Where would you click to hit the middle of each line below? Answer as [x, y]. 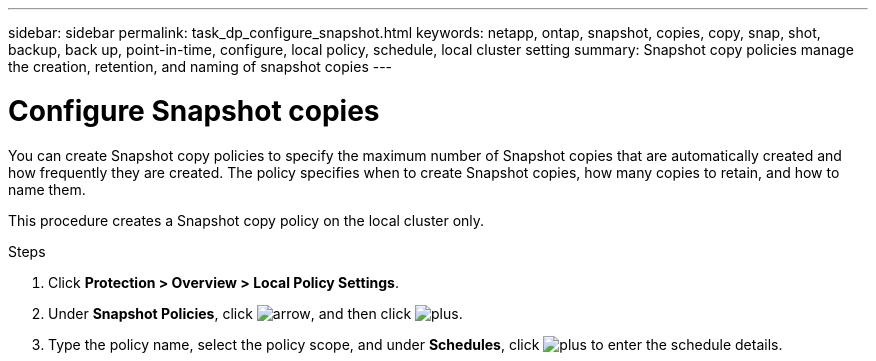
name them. [47, 189]
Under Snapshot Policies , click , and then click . [255, 313]
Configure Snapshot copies [194, 110]
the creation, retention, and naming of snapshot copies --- [200, 66]
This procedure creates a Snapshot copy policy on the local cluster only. [246, 220]
